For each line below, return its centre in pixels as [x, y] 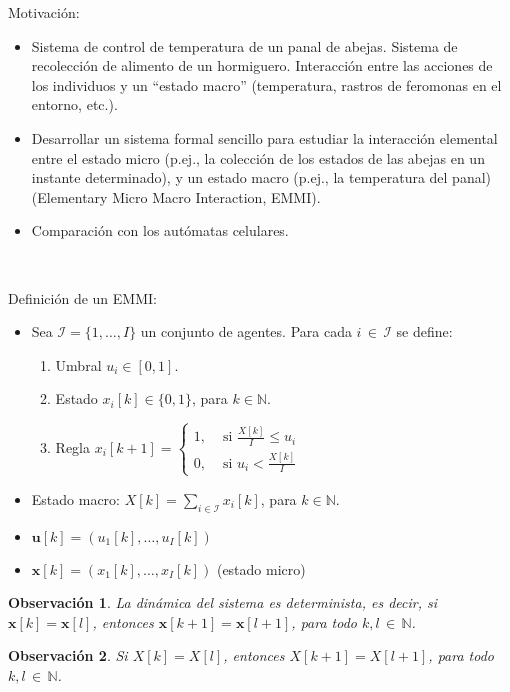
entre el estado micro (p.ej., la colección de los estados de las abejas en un [258, 157]
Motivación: [44, 12]
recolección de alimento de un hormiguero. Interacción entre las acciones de [262, 65]
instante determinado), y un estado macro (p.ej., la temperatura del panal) [261, 177]
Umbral [78, 364]
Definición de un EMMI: [82, 297]
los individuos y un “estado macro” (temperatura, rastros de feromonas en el [266, 84]
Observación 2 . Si [68, 655]
